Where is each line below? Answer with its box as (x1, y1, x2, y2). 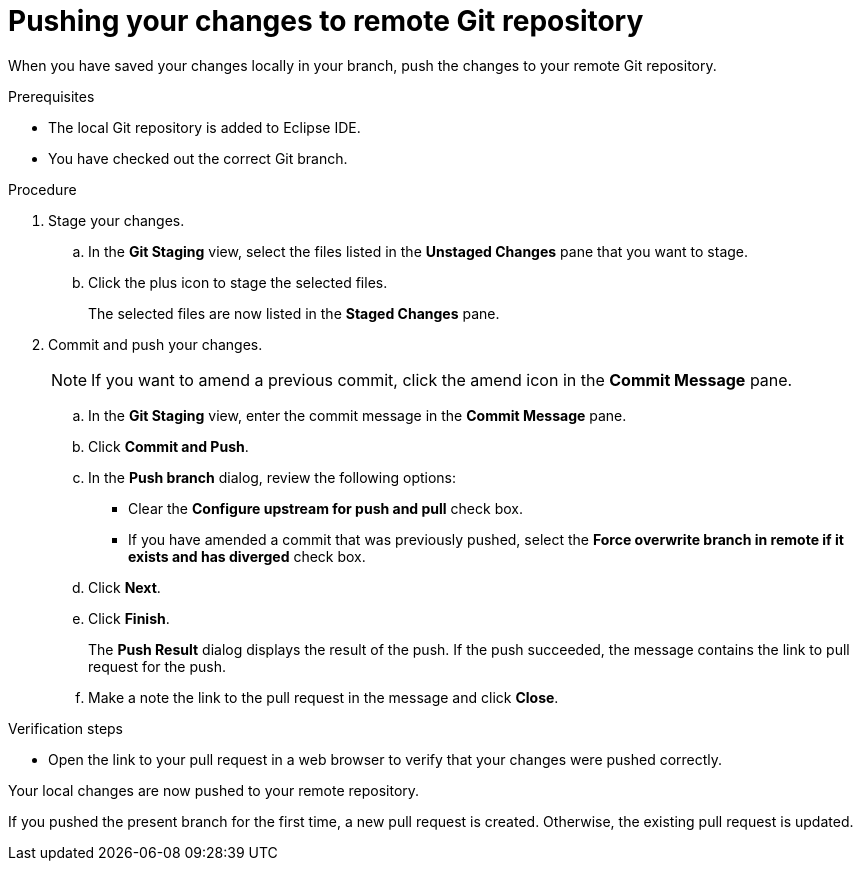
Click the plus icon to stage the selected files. (88, 273, 388, 291)
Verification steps (8, 719, 124, 737)
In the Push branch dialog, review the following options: (88, 468, 457, 486)
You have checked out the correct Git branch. (48, 149, 348, 167)
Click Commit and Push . (88, 437, 249, 455)
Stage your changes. (48, 211, 185, 229)
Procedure (8, 180, 77, 198)
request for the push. (88, 657, 227, 675)
